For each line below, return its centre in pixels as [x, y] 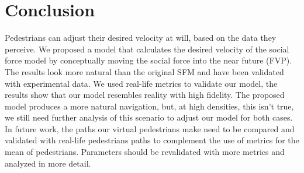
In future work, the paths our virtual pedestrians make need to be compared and [150, 128]
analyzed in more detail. [48, 163]
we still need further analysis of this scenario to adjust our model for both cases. [149, 117]
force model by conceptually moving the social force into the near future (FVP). [148, 60]
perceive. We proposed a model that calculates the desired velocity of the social [147, 49]
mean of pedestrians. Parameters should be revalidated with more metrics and [145, 152]
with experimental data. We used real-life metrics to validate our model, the [141, 83]
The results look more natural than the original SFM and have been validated [144, 71]
